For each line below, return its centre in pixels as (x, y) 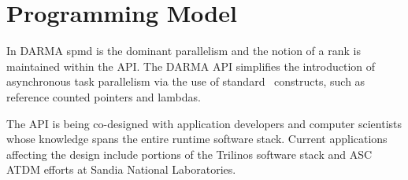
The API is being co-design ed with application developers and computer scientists (204, 123)
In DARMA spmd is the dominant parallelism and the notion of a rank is (184, 51)
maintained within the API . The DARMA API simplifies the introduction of (191, 66)
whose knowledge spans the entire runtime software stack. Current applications (197, 139)
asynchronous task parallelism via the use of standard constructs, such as (186, 81)
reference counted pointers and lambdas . (104, 96)
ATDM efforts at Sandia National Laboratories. (121, 169)
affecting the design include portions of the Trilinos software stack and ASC (189, 154)
